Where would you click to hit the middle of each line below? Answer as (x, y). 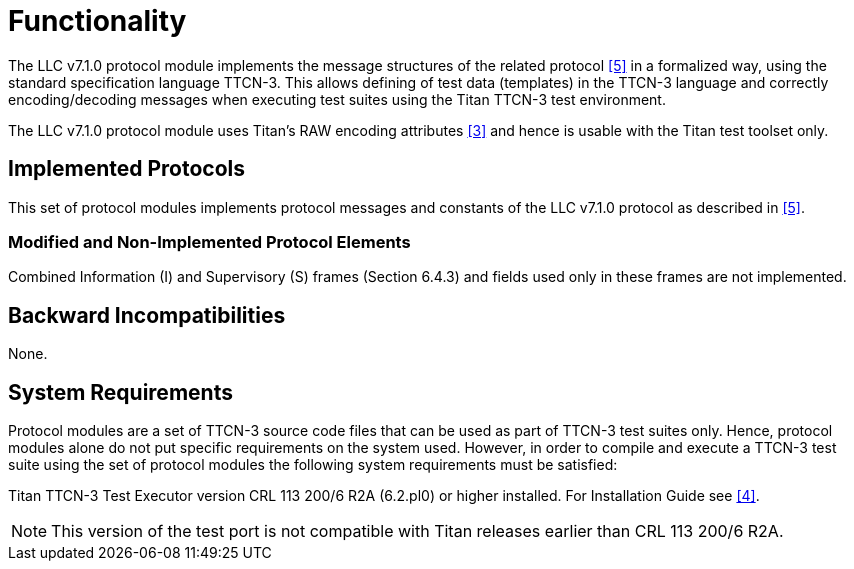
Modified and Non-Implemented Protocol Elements (209, 241)
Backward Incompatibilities (147, 315)
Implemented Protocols (127, 169)
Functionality (97, 21)
